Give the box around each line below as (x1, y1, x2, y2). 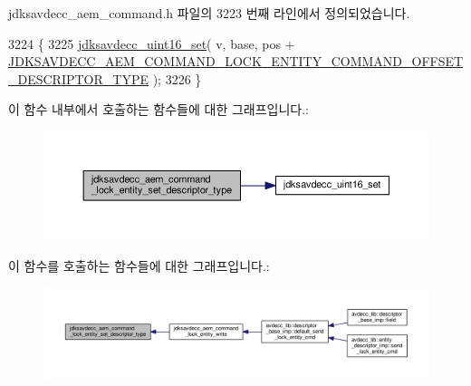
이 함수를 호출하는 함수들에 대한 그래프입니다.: (8, 256, 270, 275)
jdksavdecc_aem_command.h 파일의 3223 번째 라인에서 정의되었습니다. (8, 4, 410, 22)
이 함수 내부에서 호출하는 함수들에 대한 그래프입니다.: (8, 100, 309, 119)
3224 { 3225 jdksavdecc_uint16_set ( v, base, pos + (8, 34, 295, 53)
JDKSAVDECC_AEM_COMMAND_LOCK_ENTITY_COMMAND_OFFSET (8, 52, 464, 71)
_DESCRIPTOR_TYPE (8, 69, 149, 88)
